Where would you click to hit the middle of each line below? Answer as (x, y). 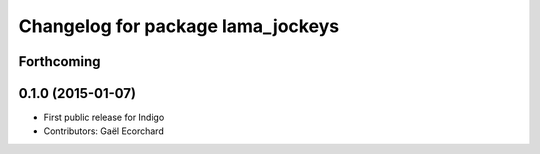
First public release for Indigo (104, 117)
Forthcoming (59, 61)
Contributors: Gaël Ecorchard (103, 131)
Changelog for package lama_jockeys (179, 26)
